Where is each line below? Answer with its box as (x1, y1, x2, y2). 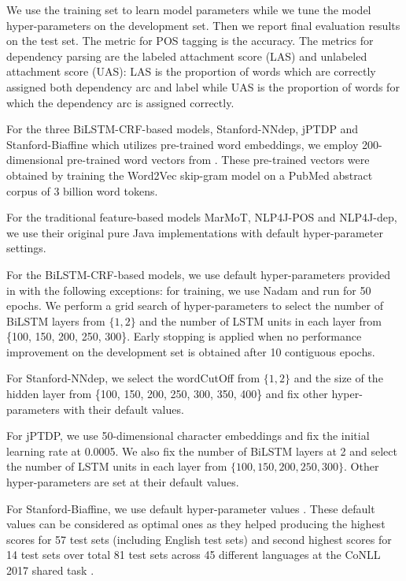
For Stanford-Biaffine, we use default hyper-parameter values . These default (6, 500, 375, 516)
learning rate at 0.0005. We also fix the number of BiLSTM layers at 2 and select (6, 442, 397, 459)
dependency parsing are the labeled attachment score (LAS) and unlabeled (6, 47, 367, 64)
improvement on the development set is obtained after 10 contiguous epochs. (6, 343, 375, 359)
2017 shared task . (6, 562, 94, 578)
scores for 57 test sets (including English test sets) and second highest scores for (6, 531, 392, 547)
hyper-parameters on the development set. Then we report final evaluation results (6, 17, 400, 33)
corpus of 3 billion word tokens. (6, 182, 158, 199)
